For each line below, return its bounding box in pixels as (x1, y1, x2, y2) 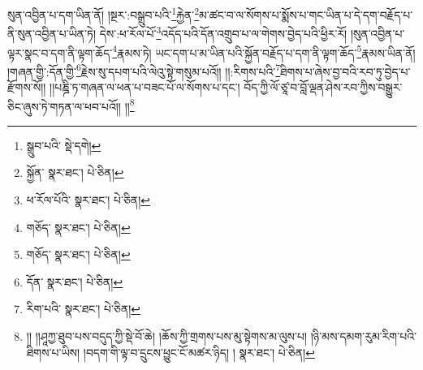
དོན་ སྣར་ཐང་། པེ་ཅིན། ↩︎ (26, 273, 123, 290)
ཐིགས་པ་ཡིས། (26, 343, 80, 360)
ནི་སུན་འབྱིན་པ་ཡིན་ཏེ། (7, 24, 97, 41)
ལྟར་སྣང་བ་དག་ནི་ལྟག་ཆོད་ (7, 44, 113, 61)
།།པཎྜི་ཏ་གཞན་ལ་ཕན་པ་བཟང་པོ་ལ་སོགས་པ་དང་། (50, 79, 240, 95)
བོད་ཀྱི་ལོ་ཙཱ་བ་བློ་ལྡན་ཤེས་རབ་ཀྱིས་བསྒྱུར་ (244, 79, 403, 95)
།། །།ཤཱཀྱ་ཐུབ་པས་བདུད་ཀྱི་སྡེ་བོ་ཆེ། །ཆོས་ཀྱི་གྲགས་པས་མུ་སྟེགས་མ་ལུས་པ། (26, 328, 308, 344)
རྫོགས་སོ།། (7, 79, 46, 95)
